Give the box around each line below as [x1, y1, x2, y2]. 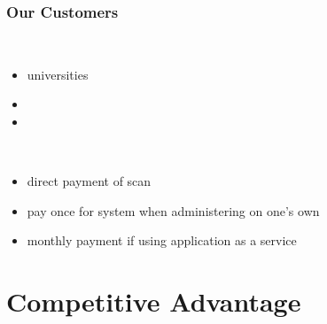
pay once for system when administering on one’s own [27, 201, 320, 220]
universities [27, 65, 89, 83]
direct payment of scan [27, 172, 152, 190]
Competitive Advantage [6, 283, 301, 320]
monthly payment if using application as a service [27, 231, 297, 250]
